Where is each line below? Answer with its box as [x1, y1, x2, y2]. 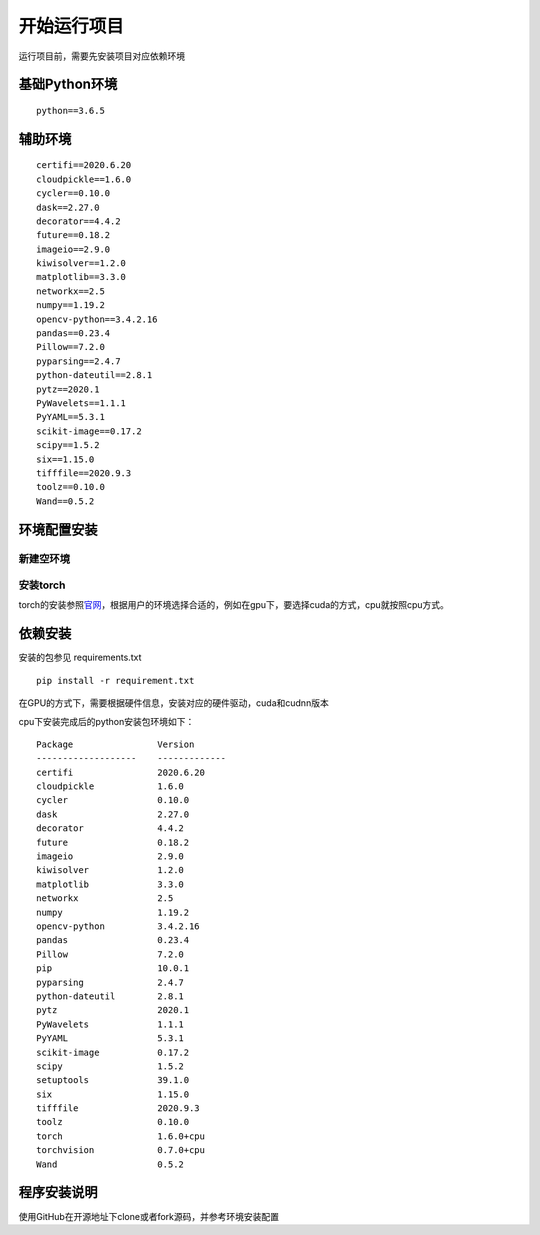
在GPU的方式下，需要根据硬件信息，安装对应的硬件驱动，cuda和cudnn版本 [18, 697, 329, 709]
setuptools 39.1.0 [36, 1075, 190, 1086]
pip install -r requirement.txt [36, 675, 195, 686]
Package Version [36, 738, 195, 750]
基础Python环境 [18, 76, 118, 93]
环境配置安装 [18, 521, 98, 538]
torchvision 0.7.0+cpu [36, 1145, 205, 1156]
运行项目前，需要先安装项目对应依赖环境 [18, 50, 185, 62]
